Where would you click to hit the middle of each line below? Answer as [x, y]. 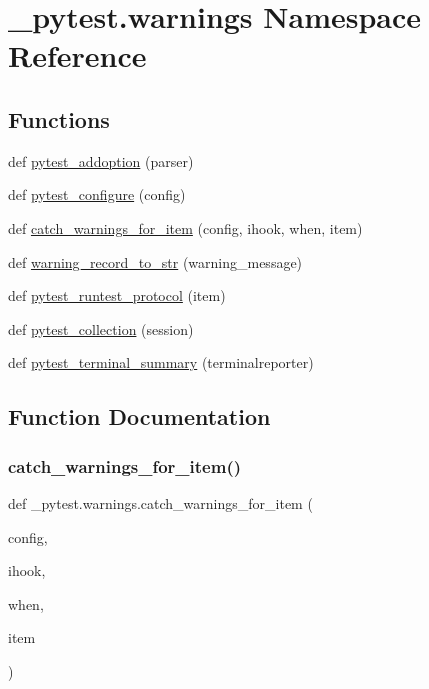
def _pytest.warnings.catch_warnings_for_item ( [160, 502]
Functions [59, 118]
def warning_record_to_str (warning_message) [155, 261]
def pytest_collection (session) [101, 328]
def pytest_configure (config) [97, 194]
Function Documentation [139, 416]
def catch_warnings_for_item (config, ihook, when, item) [185, 227]
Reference [77, 55]
